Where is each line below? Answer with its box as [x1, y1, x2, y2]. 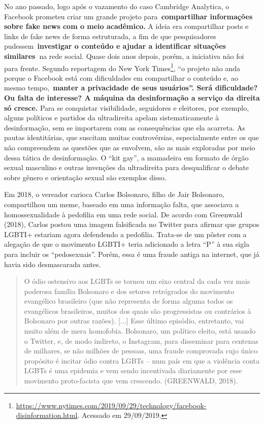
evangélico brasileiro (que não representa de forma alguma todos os [24, 296, 233, 306]
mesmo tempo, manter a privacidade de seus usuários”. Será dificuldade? [4, 82, 258, 93]
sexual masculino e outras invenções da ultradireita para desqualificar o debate [4, 162, 249, 173]
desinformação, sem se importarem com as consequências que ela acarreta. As [4, 122, 245, 133]
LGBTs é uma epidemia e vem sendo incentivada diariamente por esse [24, 365, 242, 376]
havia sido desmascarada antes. [4, 258, 101, 269]
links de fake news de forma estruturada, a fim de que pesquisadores [4, 30, 216, 41]
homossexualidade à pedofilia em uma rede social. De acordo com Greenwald [4, 209, 243, 219]
